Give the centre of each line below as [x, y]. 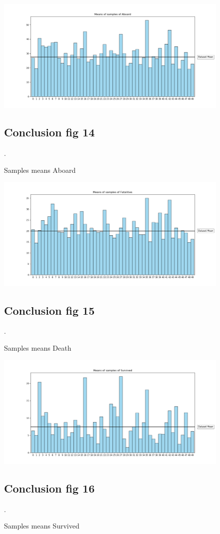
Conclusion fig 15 [49, 310]
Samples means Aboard [40, 170]
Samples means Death [38, 347]
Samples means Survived [42, 526]
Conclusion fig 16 [49, 488]
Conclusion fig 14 [49, 132]
